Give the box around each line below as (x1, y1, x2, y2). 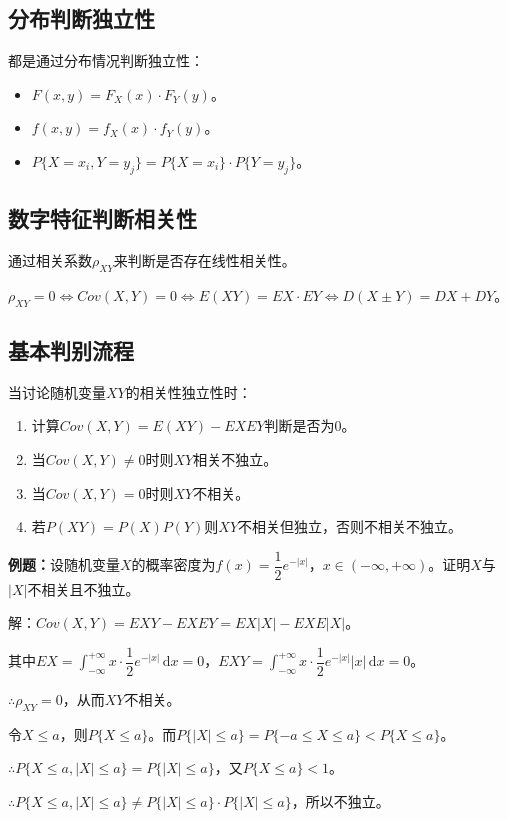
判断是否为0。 (264, 415, 356, 436)
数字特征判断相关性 (8, 203, 197, 234)
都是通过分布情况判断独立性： (8, 50, 204, 71)
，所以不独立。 (291, 791, 390, 812)
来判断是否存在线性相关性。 (113, 249, 296, 270)
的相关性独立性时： (125, 381, 252, 402)
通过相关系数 (8, 249, 92, 270)
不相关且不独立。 (27, 578, 140, 599)
